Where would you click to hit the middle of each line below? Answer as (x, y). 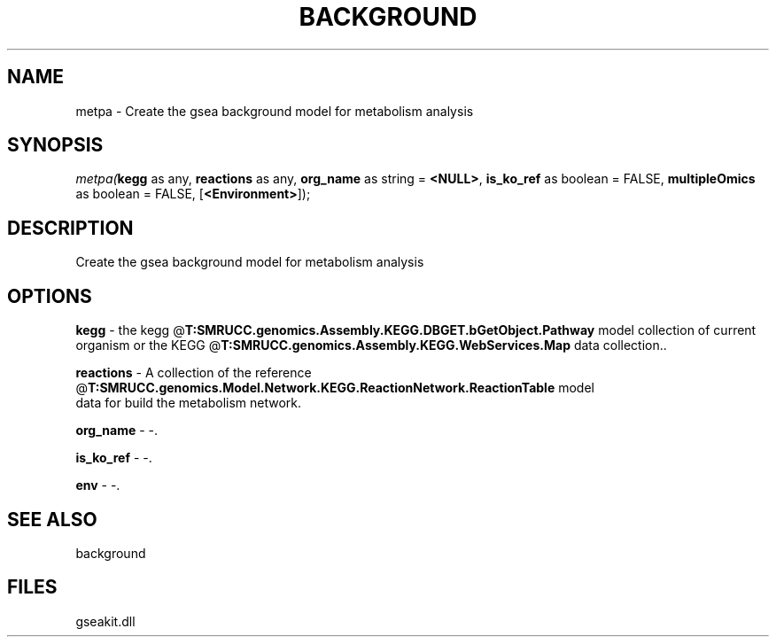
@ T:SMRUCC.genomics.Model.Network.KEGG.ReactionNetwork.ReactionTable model (335, 388)
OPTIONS (50, 296)
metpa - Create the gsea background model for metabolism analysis (275, 111)
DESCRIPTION (70, 228)
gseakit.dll (105, 621)
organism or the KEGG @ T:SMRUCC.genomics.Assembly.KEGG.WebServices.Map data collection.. (371, 345)
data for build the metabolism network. (189, 403)
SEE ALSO (52, 519)
